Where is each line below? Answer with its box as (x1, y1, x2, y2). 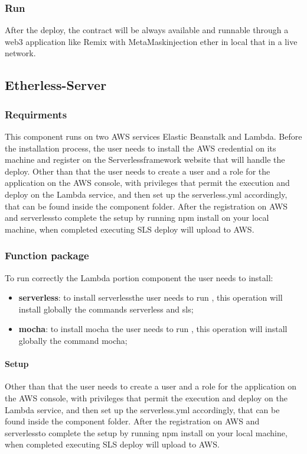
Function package (5, 248, 89, 263)
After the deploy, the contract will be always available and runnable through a (5, 24, 289, 36)
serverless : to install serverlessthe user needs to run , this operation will (18, 291, 283, 304)
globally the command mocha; (18, 334, 128, 346)
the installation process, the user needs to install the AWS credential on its (5, 141, 276, 154)
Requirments (5, 107, 67, 121)
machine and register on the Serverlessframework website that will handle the (5, 153, 285, 166)
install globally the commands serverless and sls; (18, 302, 194, 315)
